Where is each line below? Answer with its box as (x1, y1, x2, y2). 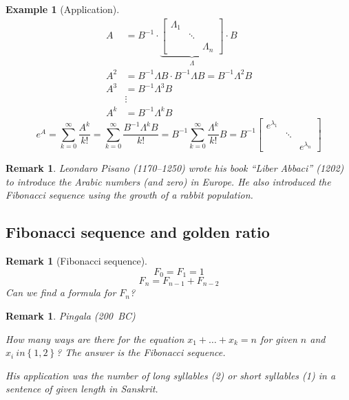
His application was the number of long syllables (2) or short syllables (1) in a (6, 368, 336, 382)
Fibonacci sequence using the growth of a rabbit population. (6, 188, 253, 202)
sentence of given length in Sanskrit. (6, 381, 158, 396)
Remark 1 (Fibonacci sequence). (6, 253, 148, 267)
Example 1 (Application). (6, 2, 120, 16)
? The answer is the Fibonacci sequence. (56, 345, 226, 359)
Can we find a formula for (6, 285, 116, 300)
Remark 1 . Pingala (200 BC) (6, 309, 136, 323)
